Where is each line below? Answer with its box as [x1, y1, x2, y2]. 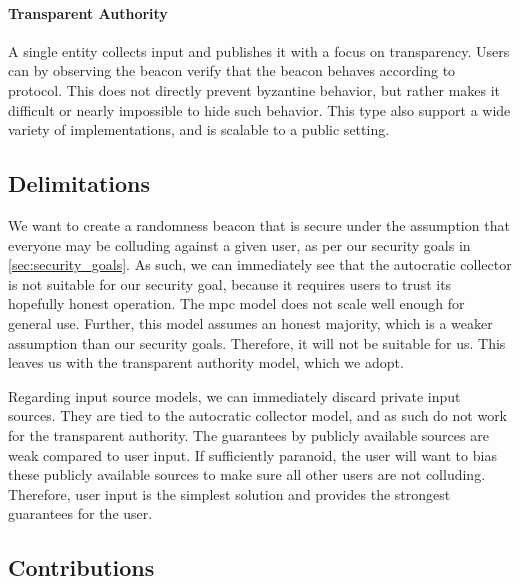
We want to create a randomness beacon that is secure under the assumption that [8, 214, 510, 235]
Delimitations [8, 168, 151, 199]
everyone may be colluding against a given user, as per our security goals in [8, 234, 471, 255]
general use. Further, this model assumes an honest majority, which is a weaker [8, 312, 493, 333]
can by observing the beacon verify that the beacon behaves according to [8, 60, 456, 81]
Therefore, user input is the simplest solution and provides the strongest [8, 483, 451, 504]
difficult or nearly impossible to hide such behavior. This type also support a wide [8, 99, 511, 120]
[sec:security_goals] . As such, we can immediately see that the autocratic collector [8, 254, 512, 275]
